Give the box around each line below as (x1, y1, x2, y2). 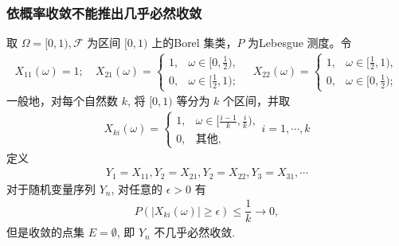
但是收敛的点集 (6, 224, 84, 240)
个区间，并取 (223, 92, 291, 109)
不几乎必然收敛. (154, 224, 236, 240)
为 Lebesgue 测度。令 (248, 34, 352, 51)
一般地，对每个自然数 (6, 92, 118, 109)
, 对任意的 (111, 180, 163, 197)
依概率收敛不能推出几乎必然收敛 (6, 2, 202, 22)
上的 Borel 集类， (151, 34, 237, 51)
